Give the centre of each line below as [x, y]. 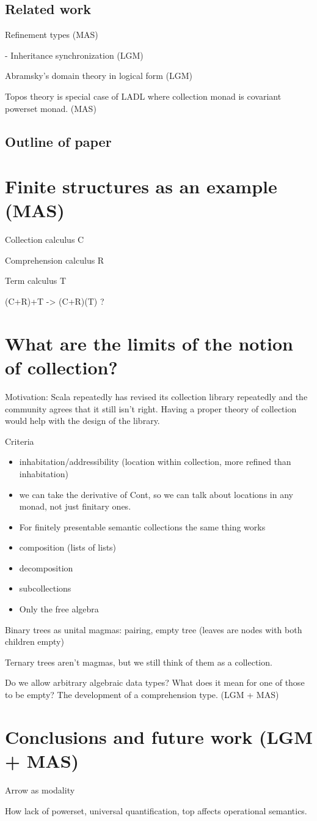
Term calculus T [36, 280]
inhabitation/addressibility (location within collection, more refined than [155, 462]
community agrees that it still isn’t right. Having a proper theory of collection [151, 408]
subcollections [45, 588]
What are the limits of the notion [149, 343]
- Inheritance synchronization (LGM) [74, 55]
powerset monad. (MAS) [51, 108]
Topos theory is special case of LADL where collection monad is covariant [143, 96]
